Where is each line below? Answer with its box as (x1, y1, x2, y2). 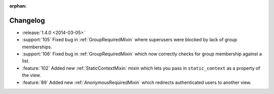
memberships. (22, 44, 52, 50)
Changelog (9, 16, 45, 25)
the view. (22, 72, 41, 78)
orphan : (9, 3, 27, 9)
